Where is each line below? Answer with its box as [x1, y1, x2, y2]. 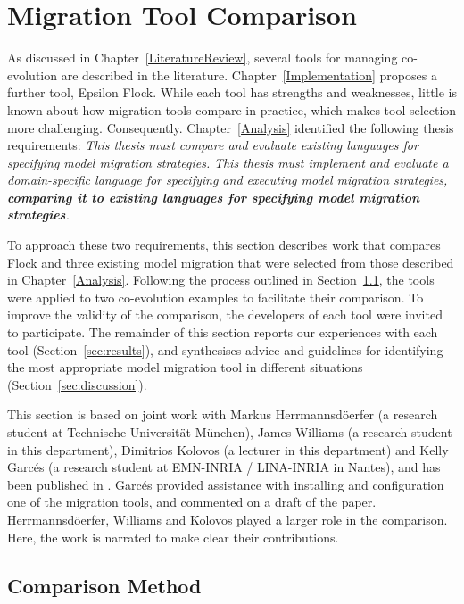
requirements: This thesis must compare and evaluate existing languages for [7, 136, 418, 154]
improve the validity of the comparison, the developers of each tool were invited [7, 305, 443, 324]
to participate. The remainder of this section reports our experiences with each [7, 323, 438, 342]
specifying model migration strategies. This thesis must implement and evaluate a [7, 153, 449, 171]
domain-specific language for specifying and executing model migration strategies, [7, 170, 448, 189]
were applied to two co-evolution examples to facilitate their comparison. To [7, 287, 424, 306]
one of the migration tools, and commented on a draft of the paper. [7, 492, 377, 511]
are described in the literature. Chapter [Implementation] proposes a [61, 65, 437, 84]
